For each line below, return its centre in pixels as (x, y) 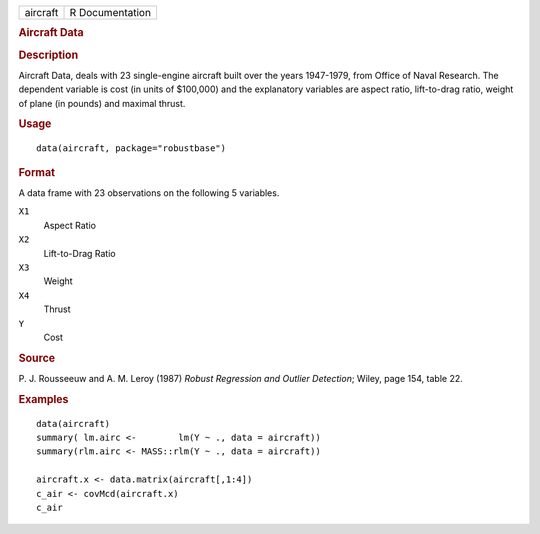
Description (48, 55)
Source (37, 358)
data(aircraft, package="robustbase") (131, 148)
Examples (43, 399)
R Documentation (110, 12)
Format (36, 172)
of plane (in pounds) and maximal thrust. (102, 103)
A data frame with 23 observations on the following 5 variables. (149, 193)
